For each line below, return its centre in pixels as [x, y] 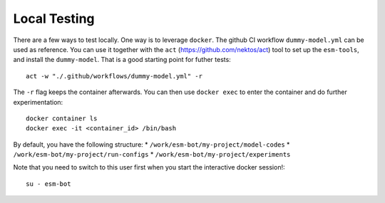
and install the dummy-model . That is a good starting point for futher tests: [122, 60]
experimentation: [38, 102]
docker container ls [62, 118]
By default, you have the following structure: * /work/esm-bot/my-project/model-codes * [152, 144]
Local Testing [54, 19]
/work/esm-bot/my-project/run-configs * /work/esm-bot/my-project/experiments [152, 155]
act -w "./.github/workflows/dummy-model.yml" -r [114, 76]
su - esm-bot [48, 184]
